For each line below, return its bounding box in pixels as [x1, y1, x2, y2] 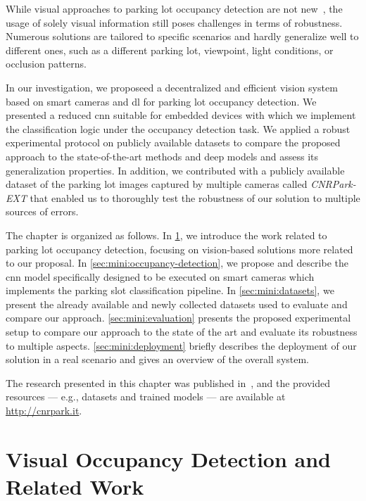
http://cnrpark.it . [6, 403, 82, 418]
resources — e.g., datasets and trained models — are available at [6, 389, 286, 404]
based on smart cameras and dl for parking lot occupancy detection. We [6, 94, 317, 108]
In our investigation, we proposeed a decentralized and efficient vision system [6, 80, 338, 94]
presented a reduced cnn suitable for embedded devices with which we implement [6, 108, 356, 122]
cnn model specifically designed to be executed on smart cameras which [6, 269, 315, 284]
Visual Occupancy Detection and [6, 444, 331, 473]
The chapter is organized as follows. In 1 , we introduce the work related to [6, 227, 327, 242]
